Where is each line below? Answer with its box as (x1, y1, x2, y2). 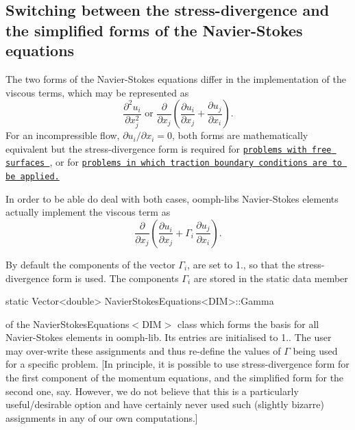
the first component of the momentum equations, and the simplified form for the (5, 370, 344, 385)
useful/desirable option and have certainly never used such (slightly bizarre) (5, 397, 324, 412)
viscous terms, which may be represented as (5, 85, 189, 99)
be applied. (5, 172, 60, 182)
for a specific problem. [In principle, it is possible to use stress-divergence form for (5, 357, 350, 371)
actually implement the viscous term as (5, 205, 171, 219)
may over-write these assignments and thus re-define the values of (5, 343, 281, 357)
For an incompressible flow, (5, 128, 120, 142)
